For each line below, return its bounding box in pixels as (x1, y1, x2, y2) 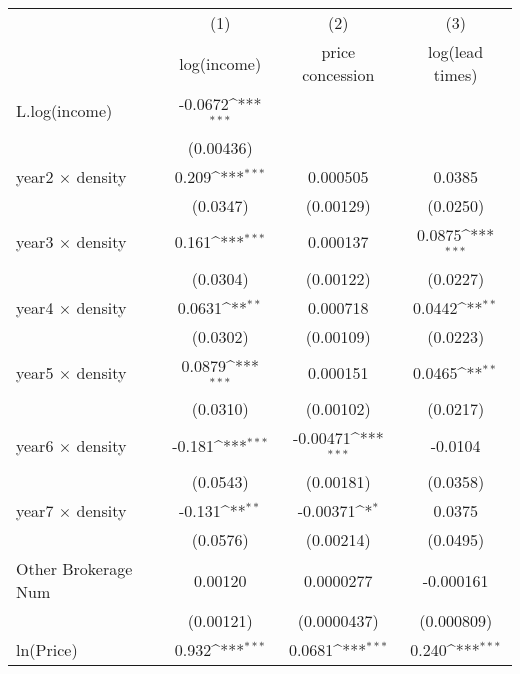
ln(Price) (16, 638, 78, 662)
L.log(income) (16, 99, 113, 123)
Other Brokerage (16, 557, 133, 581)
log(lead (428, 40, 484, 63)
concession (302, 63, 375, 86)
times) (433, 63, 478, 86)
